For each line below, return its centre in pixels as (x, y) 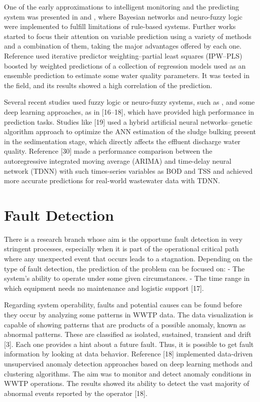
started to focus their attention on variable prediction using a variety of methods (128, 36)
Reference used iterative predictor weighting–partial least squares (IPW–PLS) (123, 55)
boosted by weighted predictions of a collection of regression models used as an (125, 65)
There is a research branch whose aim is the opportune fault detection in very (123, 239)
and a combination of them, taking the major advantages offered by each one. (123, 46)
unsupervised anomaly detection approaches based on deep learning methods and (128, 363)
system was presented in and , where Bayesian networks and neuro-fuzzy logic (123, 16)
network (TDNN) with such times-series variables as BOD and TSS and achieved (128, 170)
